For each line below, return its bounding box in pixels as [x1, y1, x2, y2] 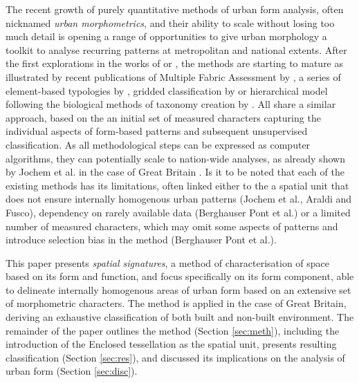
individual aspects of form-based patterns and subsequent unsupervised [6, 124, 308, 138]
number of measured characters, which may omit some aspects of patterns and [6, 218, 338, 233]
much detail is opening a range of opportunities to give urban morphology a [6, 29, 327, 44]
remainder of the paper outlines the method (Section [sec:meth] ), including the [6, 323, 340, 337]
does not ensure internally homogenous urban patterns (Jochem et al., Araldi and [6, 192, 352, 206]
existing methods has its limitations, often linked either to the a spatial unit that [6, 178, 349, 192]
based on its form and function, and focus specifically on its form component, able [6, 269, 354, 283]
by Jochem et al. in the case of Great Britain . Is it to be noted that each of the [6, 165, 344, 179]
